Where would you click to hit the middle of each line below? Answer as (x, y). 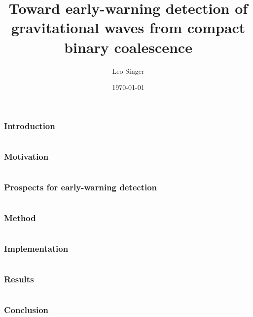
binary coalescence (128, 47)
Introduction (30, 125)
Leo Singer (128, 70)
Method (20, 218)
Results (19, 279)
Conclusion (26, 310)
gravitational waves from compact (128, 27)
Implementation (36, 249)
